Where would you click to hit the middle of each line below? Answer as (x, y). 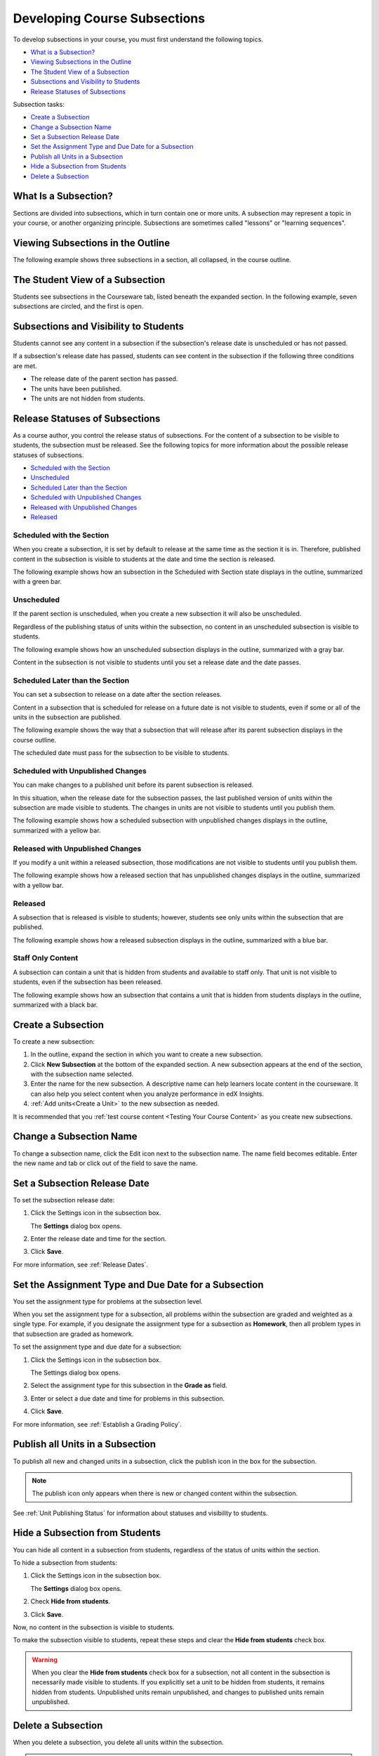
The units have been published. (76, 388)
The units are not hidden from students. (88, 398)
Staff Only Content (46, 958)
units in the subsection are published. (67, 717)
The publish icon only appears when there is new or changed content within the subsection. (165, 1493)
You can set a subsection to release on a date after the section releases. (118, 695)
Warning (45, 1659)
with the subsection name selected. (82, 1074)
